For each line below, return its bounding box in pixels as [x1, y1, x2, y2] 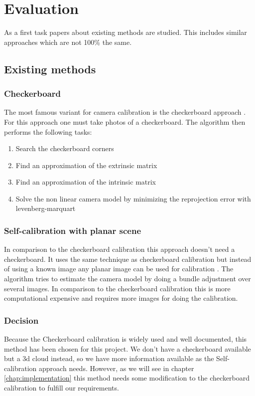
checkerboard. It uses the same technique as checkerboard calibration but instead [4, 253, 252, 264]
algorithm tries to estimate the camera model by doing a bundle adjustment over [4, 273, 251, 284]
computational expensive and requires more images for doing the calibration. [4, 293, 238, 303]
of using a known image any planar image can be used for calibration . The [4, 263, 234, 274]
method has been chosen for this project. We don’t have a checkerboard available [4, 343, 251, 354]
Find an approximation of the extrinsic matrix [15, 160, 157, 170]
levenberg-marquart [15, 203, 76, 213]
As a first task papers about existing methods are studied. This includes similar [4, 27, 247, 37]
